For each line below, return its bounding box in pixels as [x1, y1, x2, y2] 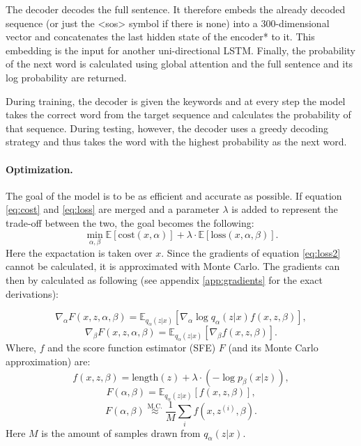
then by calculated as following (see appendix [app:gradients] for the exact [6, 272, 323, 287]
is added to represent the [231, 202, 338, 216]
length [132, 372, 159, 383]
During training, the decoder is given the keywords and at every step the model [6, 93, 346, 108]
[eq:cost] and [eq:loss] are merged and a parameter [6, 202, 220, 216]
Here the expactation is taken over [6, 245, 153, 260]
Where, [6, 340, 36, 355]
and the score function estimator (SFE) [47, 340, 216, 355]
